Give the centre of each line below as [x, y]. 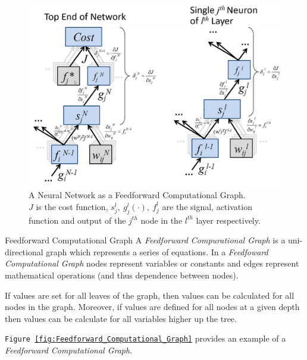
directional [24, 251]
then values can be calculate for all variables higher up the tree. [121, 318]
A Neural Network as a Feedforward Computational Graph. [137, 195]
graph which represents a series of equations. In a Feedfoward [157, 251]
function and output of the [77, 220]
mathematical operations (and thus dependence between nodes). [122, 275]
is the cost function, [72, 206]
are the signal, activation [207, 206]
